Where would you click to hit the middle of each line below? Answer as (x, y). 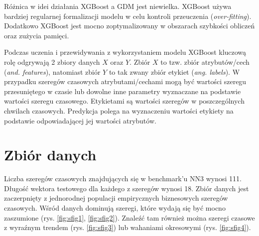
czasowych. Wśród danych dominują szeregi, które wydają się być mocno (115, 208)
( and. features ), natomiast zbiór (52, 71)
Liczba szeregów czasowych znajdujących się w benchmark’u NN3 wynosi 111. (123, 178)
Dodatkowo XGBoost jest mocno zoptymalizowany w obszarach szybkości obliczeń (129, 26)
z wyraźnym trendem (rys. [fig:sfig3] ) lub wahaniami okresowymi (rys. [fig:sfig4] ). (128, 227)
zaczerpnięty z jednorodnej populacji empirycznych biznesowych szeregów (116, 198)
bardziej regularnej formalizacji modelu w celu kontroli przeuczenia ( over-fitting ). (128, 16)
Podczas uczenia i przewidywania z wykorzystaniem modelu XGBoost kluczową (125, 52)
